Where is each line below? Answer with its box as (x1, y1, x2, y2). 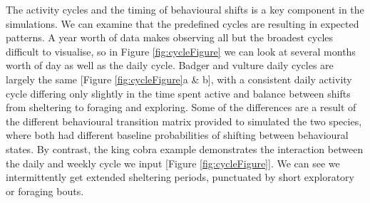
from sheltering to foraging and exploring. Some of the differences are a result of (6, 100, 356, 115)
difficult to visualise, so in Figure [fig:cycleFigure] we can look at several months (6, 43, 356, 58)
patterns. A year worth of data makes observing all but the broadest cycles (6, 30, 334, 45)
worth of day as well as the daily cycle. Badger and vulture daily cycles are (6, 58, 334, 73)
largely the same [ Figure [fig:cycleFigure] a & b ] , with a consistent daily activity (6, 71, 352, 86)
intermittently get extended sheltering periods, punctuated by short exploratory (6, 170, 354, 184)
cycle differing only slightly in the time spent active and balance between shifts (6, 85, 351, 100)
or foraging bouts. (6, 183, 84, 198)
